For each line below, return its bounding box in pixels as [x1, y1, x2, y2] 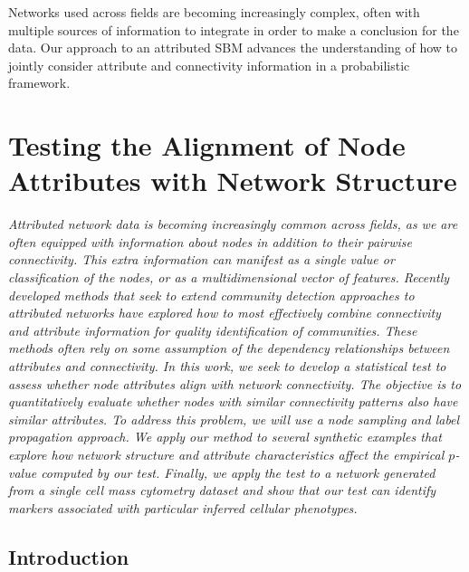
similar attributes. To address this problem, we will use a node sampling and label [8, 409, 460, 428]
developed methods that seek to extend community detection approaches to [8, 285, 415, 304]
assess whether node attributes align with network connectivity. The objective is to [8, 374, 462, 393]
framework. [8, 73, 71, 92]
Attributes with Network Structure [8, 162, 457, 199]
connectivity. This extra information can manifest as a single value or [8, 250, 395, 269]
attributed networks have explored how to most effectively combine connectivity [8, 303, 441, 322]
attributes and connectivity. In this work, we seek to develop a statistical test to [8, 357, 446, 376]
